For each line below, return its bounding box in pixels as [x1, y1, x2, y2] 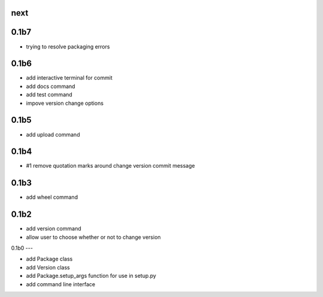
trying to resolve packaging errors [26, 43, 110, 50]
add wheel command [26, 193, 78, 201]
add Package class [26, 255, 73, 263]
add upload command [26, 131, 80, 138]
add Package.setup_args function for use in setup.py [26, 272, 157, 280]
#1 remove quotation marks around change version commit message [26, 162, 196, 169]
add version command [26, 225, 81, 232]
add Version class [26, 263, 70, 271]
